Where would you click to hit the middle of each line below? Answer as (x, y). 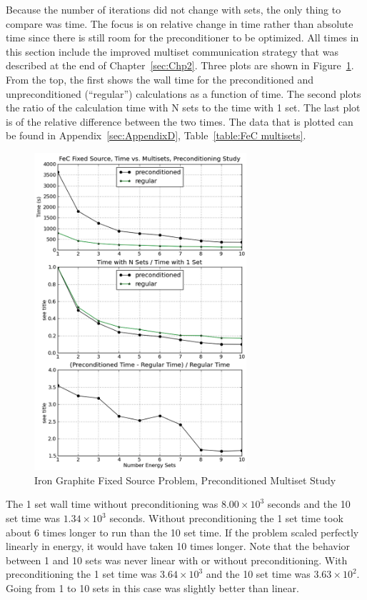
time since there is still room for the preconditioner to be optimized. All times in (182, 37)
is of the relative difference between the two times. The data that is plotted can (180, 121)
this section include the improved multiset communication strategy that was (172, 51)
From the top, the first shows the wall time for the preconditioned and (160, 79)
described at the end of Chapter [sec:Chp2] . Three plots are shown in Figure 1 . (180, 65)
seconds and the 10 (309, 504)
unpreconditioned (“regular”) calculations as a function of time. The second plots (183, 93)
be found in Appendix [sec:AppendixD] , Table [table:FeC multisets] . (156, 135)
